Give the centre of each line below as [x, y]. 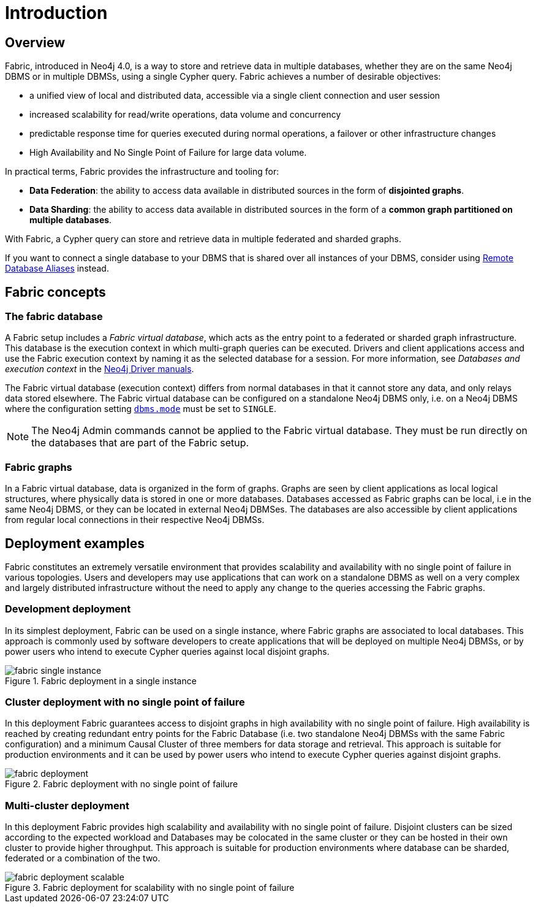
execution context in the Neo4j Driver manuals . [100, 369]
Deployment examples [75, 543]
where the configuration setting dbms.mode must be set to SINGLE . [141, 409]
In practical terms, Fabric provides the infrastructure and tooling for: [142, 172]
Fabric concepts [55, 292]
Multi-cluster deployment [67, 805]
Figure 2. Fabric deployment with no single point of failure [122, 784]
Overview [35, 42]
